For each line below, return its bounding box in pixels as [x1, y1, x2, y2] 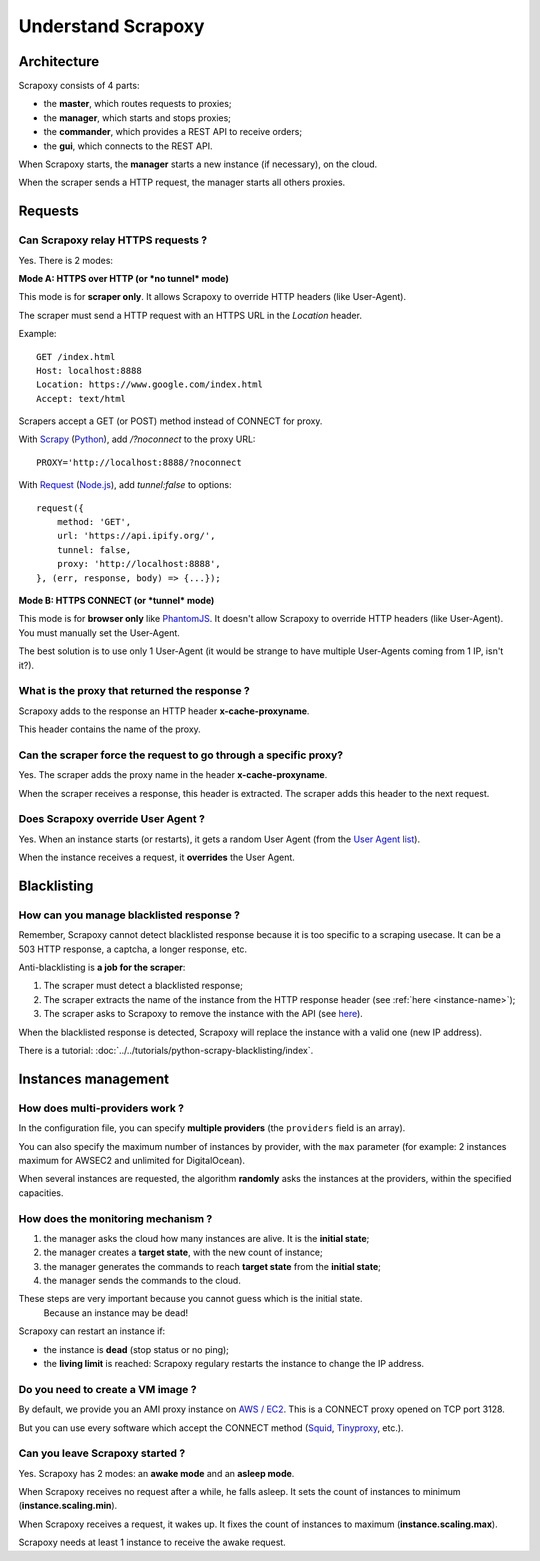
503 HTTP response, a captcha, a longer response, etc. [18, 943, 248, 955]
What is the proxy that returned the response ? [18, 684, 250, 698]
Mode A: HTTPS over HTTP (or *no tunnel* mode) [18, 272, 230, 284]
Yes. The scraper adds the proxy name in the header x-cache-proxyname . [18, 769, 328, 781]
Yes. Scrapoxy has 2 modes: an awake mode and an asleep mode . [18, 1467, 295, 1479]
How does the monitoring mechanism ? [18, 1211, 213, 1225]
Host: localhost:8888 [36, 365, 142, 376]
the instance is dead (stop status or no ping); [43, 1343, 230, 1355]
